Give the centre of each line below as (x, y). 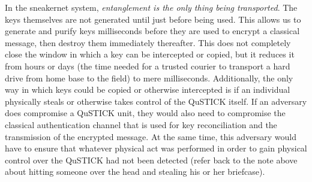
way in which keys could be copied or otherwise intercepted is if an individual (148, 90)
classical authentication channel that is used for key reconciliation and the (141, 124)
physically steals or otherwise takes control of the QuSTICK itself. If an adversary (156, 101)
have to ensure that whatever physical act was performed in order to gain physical (156, 148)
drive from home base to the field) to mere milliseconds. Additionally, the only (149, 78)
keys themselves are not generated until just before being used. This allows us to (153, 19)
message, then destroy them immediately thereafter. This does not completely (148, 42)
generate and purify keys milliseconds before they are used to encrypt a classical (152, 31)
